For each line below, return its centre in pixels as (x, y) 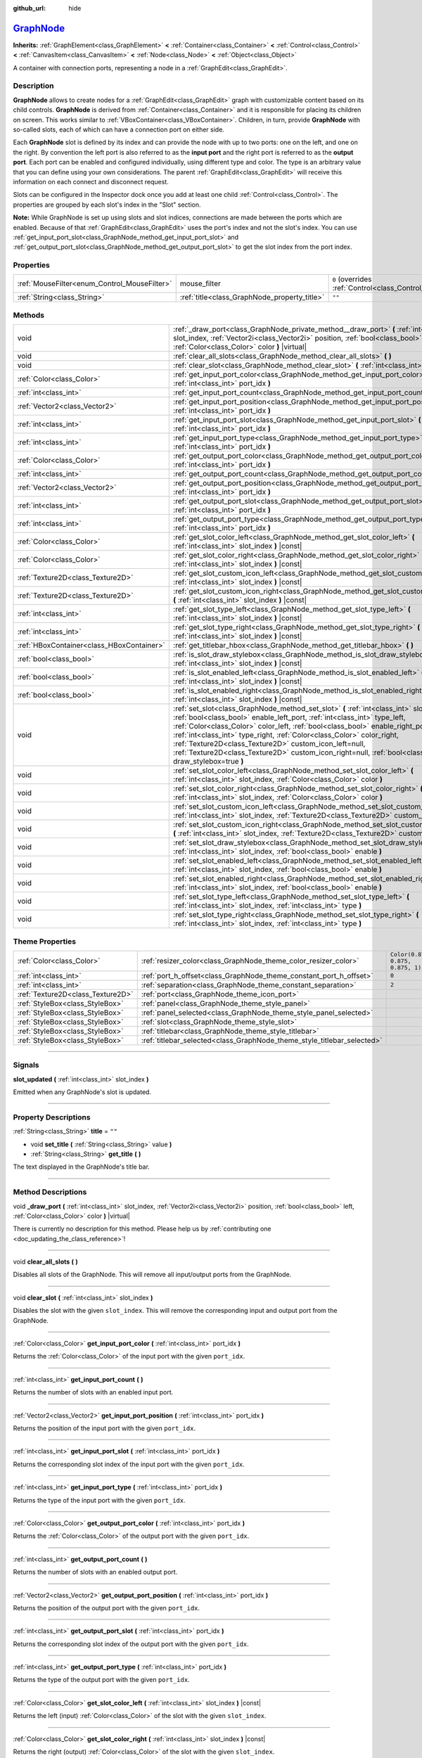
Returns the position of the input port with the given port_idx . (104, 1428)
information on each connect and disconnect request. (91, 181)
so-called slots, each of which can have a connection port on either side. (119, 129)
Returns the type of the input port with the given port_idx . (99, 1500)
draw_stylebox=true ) (209, 762)
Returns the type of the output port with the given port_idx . (101, 1680)
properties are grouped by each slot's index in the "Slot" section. (107, 205)
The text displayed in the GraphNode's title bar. (82, 1167)
